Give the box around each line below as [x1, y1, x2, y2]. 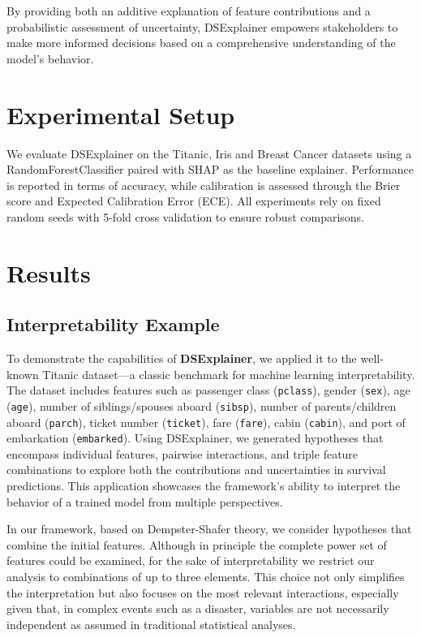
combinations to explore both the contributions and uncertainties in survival [6, 461, 386, 478]
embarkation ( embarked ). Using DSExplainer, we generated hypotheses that [6, 429, 384, 446]
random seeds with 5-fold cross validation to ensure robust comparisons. [6, 208, 365, 225]
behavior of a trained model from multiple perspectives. [6, 493, 283, 510]
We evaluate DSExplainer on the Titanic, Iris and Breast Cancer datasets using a [6, 144, 412, 162]
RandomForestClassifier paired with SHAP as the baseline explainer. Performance [6, 161, 414, 178]
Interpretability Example [6, 312, 220, 337]
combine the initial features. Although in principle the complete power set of [6, 536, 387, 553]
